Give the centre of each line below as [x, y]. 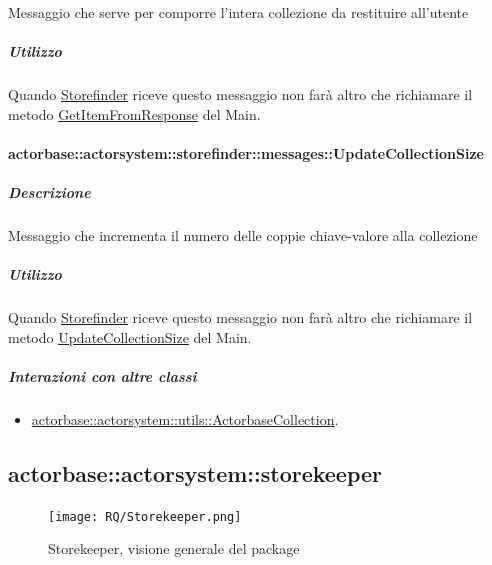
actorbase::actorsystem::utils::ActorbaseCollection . [185, 419]
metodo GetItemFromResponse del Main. [134, 113]
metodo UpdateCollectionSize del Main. [130, 336]
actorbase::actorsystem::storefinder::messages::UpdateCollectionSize [246, 152]
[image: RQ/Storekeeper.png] [145, 516]
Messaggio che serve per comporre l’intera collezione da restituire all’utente [238, 12]
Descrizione [49, 192]
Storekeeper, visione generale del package [174, 548]
